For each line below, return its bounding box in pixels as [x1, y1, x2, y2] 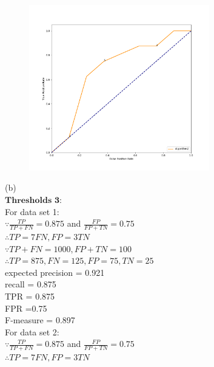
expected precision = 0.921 [5, 266, 105, 278]
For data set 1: [5, 205, 59, 218]
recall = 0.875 [5, 278, 56, 290]
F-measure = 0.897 [5, 314, 75, 326]
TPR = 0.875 [5, 289, 55, 302]
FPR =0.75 [5, 301, 47, 314]
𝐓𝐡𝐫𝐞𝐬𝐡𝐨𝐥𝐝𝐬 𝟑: [5, 196, 62, 205]
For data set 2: [5, 325, 59, 338]
